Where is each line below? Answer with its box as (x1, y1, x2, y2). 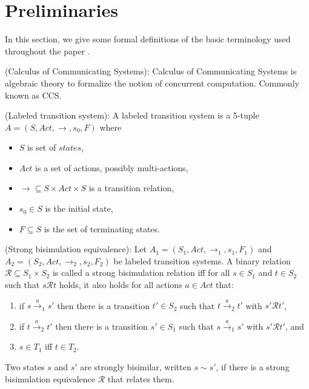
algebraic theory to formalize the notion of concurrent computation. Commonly (5, 76, 299, 89)
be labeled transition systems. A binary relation (113, 254, 291, 267)
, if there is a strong (216, 361, 290, 373)
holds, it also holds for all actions (59, 278, 182, 291)
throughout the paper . (5, 44, 90, 57)
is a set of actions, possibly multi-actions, (35, 161, 188, 174)
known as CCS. (5, 88, 62, 101)
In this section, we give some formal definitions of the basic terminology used (5, 33, 291, 45)
